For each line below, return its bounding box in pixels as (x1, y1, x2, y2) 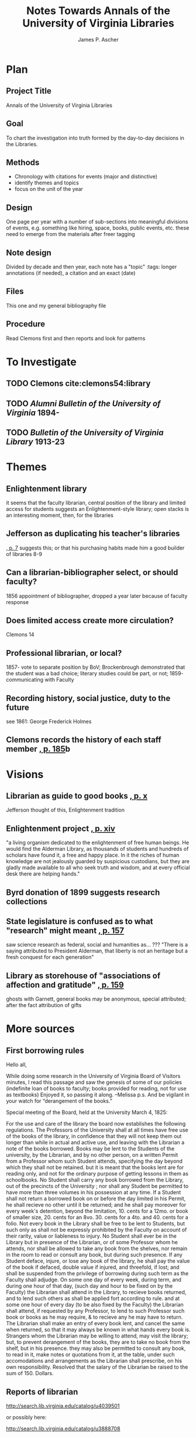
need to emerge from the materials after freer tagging (6, 231, 136, 238)
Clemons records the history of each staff (6, 735, 162, 745)
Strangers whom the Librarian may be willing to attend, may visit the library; (6, 1332, 188, 1339)
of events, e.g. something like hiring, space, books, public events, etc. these (6, 224, 190, 231)
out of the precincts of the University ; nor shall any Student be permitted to (6, 1183, 189, 1190)
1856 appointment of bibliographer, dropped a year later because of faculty (6, 592, 188, 600)
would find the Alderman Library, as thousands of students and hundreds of (6, 846, 189, 853)
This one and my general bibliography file (6, 302, 106, 309)
